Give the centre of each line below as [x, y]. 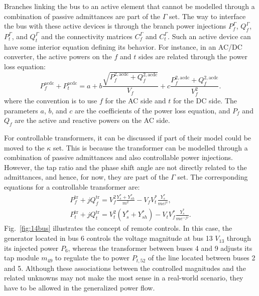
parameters [21, 110]
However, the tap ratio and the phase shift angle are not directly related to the [125, 167]
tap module [22, 258]
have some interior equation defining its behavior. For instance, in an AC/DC [123, 46]
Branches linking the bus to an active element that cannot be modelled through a [129, 6]
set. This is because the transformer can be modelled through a [150, 147]
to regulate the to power [92, 258]
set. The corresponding [213, 177]
